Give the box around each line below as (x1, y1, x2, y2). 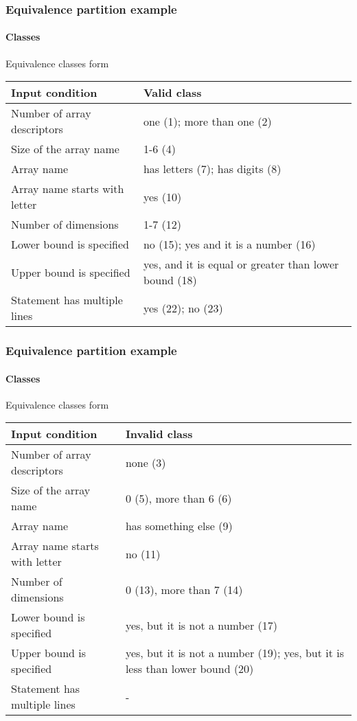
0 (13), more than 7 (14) (125, 581, 243, 597)
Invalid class (125, 426, 193, 442)
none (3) (125, 454, 166, 470)
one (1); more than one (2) (143, 113, 272, 129)
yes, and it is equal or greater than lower (143, 256, 339, 273)
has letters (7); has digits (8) (143, 161, 281, 177)
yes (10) (143, 188, 182, 205)
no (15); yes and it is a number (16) (143, 236, 316, 253)
